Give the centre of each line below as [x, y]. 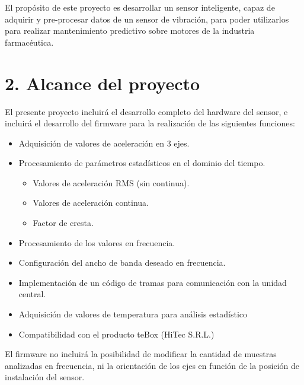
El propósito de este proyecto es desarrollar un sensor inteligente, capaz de [140, 7]
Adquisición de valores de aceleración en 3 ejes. [104, 143]
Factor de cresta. [63, 223]
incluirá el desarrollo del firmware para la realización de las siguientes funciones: [150, 123]
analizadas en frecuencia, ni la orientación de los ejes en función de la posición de [152, 365]
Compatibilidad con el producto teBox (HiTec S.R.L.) [116, 334]
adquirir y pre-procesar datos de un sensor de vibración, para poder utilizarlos [147, 19]
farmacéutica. [29, 42]
